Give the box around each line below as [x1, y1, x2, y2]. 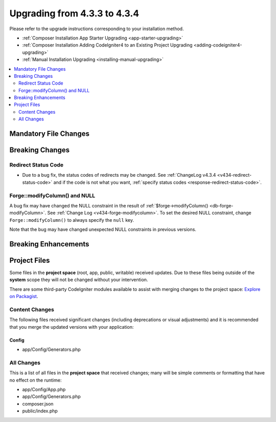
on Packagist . [9, 293, 38, 300]
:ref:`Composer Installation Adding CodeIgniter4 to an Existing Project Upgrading [22, 42, 193, 48]
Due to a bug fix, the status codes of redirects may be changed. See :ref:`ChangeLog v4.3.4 [22, 172, 216, 178]
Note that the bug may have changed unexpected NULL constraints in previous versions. [9, 226, 197, 233]
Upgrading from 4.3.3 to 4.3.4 [9, 8, 140, 19]
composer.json [22, 400, 54, 407]
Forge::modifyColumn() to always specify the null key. [9, 217, 134, 223]
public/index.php [22, 408, 58, 414]
